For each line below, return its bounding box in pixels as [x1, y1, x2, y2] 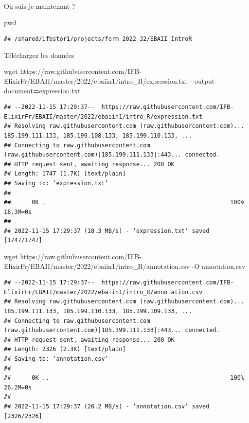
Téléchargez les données [4, 50, 74, 60]
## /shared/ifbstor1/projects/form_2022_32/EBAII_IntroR [4, 35, 192, 43]
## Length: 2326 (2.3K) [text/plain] [4, 346, 126, 353]
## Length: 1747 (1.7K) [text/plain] [4, 170, 126, 177]
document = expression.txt [4, 85, 81, 95]
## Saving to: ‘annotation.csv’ [4, 355, 108, 362]
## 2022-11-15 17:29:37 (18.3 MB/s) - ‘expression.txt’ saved [4, 227, 210, 234]
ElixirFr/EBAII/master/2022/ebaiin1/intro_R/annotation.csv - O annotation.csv [4, 261, 246, 271]
